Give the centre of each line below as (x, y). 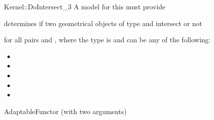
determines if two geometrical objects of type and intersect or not (103, 23)
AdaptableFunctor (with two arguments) (65, 111)
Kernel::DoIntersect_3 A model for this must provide (85, 6)
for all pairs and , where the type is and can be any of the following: (107, 40)
